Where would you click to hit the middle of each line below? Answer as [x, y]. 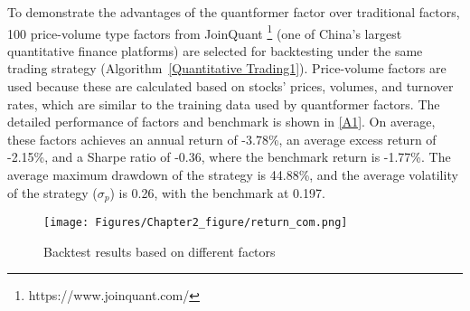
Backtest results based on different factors [160, 251]
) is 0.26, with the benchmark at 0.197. [217, 192]
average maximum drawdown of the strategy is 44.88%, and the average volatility [233, 174]
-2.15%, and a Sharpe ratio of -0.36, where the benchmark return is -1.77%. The [229, 157]
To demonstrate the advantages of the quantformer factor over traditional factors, [234, 12]
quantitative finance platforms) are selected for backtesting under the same [215, 50]
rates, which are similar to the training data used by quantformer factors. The [224, 104]
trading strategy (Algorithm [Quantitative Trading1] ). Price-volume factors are [227, 68]
